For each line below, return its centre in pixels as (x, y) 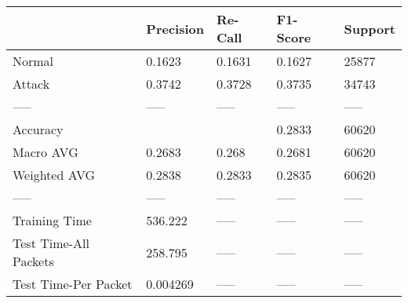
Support (370, 28)
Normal (33, 61)
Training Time (52, 220)
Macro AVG (46, 152)
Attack (31, 84)
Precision (175, 28)
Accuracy (38, 129)
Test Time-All (51, 243)
